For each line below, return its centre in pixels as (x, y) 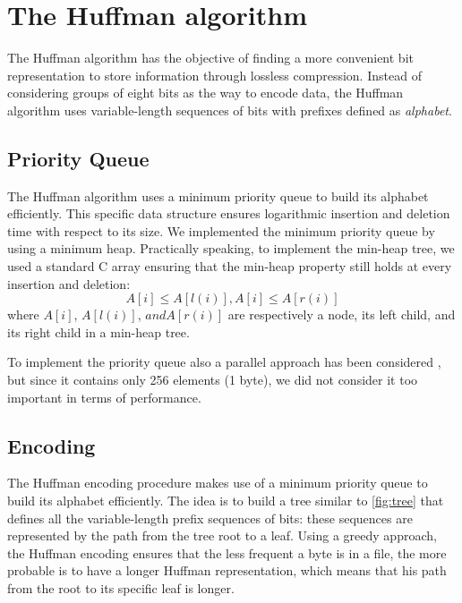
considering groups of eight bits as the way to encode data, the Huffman (205, 93)
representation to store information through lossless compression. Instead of (214, 75)
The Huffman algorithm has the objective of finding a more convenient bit (210, 58)
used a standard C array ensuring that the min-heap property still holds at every (230, 266)
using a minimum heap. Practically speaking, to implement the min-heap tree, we (231, 248)
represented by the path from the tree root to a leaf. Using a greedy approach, (222, 535)
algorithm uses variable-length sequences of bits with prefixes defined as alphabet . (230, 110)
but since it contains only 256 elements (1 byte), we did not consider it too (213, 380)
